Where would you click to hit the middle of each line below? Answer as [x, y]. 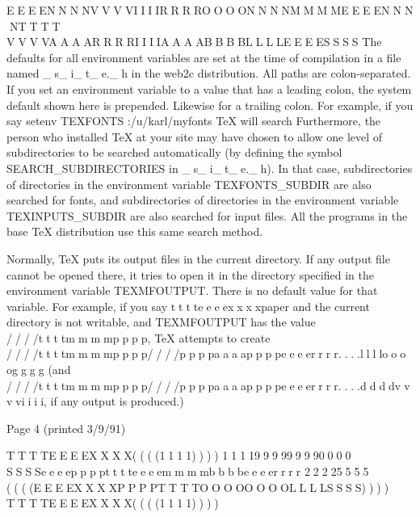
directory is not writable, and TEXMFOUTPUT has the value [161, 322]
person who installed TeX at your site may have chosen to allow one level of [195, 136]
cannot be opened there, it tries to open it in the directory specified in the [190, 274]
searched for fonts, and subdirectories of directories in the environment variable [203, 200]
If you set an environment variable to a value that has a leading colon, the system [209, 88]
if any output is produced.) [117, 401]
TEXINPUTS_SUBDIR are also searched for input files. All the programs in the [207, 215]
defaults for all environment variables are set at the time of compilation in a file [204, 57]
